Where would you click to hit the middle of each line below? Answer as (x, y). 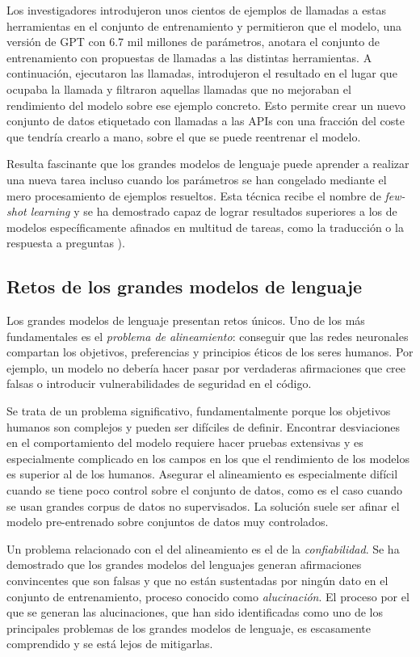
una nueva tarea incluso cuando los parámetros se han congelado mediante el (197, 179)
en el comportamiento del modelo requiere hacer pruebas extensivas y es (185, 442)
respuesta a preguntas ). (66, 243)
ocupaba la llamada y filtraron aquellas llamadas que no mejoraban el (179, 88)
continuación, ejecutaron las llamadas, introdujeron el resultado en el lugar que (202, 73)
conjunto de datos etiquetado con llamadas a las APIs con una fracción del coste (206, 121)
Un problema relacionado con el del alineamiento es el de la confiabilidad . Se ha (203, 548)
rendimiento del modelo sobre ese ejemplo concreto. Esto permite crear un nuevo (206, 105)
